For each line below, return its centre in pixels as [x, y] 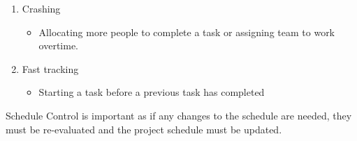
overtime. [59, 45]
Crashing [41, 8]
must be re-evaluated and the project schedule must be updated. [144, 129]
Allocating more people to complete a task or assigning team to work [187, 32]
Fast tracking [50, 68]
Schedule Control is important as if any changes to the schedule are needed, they [179, 115]
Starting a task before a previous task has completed [152, 92]
